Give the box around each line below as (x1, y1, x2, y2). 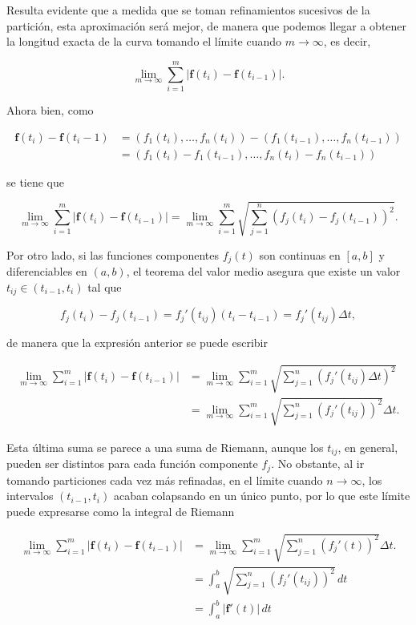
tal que (87, 278, 122, 295)
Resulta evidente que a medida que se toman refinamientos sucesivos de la (6, 2, 370, 18)
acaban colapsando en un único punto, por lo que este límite (113, 487, 410, 504)
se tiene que (6, 173, 65, 190)
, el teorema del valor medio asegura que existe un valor (126, 263, 401, 280)
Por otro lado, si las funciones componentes (6, 246, 220, 263)
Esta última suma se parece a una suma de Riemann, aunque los (6, 438, 324, 455)
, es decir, (323, 33, 371, 50)
